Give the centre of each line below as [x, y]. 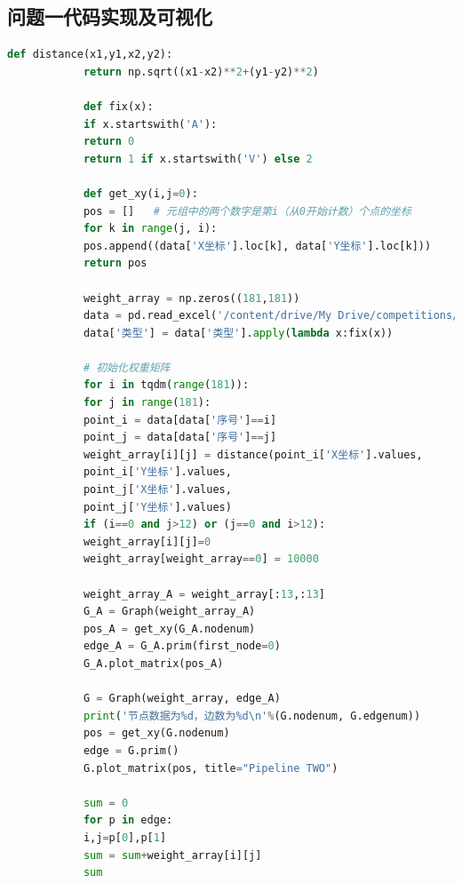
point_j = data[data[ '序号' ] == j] [180, 438]
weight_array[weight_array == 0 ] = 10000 [201, 559]
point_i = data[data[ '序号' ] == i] [180, 420]
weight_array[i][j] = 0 [147, 541]
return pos [115, 263]
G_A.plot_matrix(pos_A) [153, 663]
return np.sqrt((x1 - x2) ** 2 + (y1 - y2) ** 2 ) [201, 72]
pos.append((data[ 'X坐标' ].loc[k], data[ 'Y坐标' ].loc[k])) [257, 246]
